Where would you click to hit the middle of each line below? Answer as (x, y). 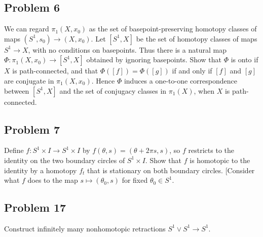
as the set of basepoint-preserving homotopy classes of (173, 29)
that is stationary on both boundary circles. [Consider (171, 170)
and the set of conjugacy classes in (113, 90)
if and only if (192, 71)
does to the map (53, 180)
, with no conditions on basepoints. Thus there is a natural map (127, 49)
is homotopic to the (220, 160)
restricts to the (211, 150)
